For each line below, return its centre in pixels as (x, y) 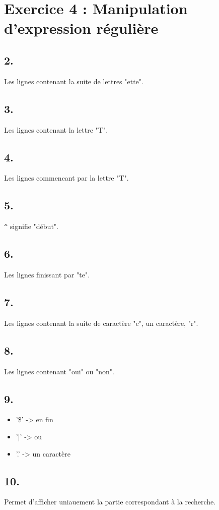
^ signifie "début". (31, 226)
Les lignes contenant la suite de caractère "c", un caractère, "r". (101, 323)
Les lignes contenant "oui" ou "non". (59, 371)
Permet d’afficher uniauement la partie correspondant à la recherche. (110, 502)
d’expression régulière (81, 28)
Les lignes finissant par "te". (47, 275)
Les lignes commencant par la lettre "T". (66, 178)
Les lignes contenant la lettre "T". (56, 129)
